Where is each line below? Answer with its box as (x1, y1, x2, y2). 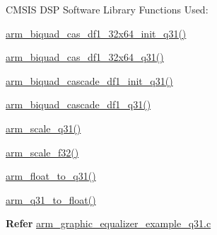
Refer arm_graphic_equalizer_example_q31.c (6, 216, 211, 231)
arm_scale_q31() (6, 120, 81, 135)
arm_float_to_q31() (6, 168, 96, 183)
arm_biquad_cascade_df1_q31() (6, 97, 151, 112)
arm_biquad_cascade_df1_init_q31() (6, 73, 173, 88)
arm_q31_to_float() (6, 192, 96, 207)
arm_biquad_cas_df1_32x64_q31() (6, 50, 164, 64)
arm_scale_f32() (6, 144, 79, 159)
